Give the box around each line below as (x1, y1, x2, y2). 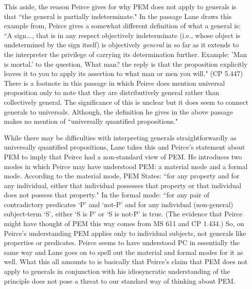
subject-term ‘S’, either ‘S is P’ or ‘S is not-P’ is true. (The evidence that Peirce (4, 209, 243, 219)
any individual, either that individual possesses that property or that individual (4, 180, 241, 190)
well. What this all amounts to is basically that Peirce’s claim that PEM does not (4, 256, 248, 267)
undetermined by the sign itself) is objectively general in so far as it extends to (4, 39, 239, 50)
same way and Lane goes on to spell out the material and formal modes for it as (4, 247, 243, 257)
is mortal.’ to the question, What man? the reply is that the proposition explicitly (4, 58, 248, 69)
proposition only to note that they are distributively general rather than (4, 87, 219, 97)
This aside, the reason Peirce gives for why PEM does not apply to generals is (4, 1, 236, 11)
